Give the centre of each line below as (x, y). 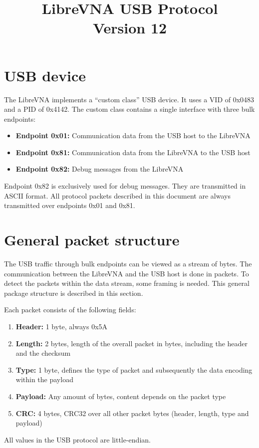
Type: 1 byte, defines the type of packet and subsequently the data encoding (134, 369)
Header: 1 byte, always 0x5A (62, 326)
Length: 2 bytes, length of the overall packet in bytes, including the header (132, 343)
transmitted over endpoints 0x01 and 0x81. (70, 205)
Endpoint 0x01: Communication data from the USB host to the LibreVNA (133, 135)
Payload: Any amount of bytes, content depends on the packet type (121, 396)
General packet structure (92, 240)
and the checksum (43, 353)
